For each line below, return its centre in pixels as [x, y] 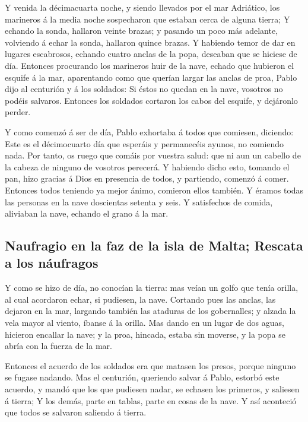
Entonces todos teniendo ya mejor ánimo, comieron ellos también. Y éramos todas [154, 190]
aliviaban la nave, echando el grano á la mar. [87, 213]
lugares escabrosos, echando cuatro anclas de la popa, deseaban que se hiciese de [151, 54]
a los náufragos [52, 263]
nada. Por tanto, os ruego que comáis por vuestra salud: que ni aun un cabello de [153, 155]
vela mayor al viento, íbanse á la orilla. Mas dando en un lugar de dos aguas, [145, 323]
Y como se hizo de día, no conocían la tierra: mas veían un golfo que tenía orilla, [152, 288]
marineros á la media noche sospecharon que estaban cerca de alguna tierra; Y [147, 19]
